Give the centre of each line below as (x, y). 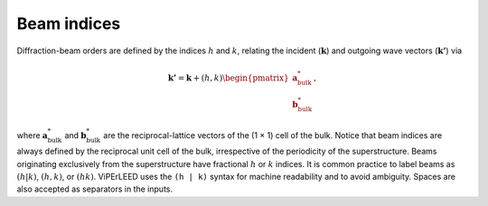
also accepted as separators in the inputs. (95, 189)
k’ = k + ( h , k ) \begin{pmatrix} (228, 78)
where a (33, 135)
